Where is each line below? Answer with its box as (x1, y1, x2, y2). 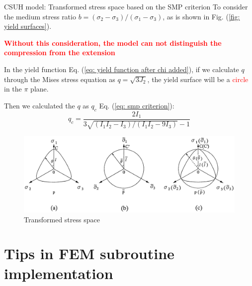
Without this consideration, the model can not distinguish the (4, 37, 222, 48)
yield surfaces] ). (4, 21, 52, 31)
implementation (4, 263, 113, 283)
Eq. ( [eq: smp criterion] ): (99, 100, 174, 110)
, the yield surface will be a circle (147, 74, 249, 84)
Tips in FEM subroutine (4, 243, 174, 264)
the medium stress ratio (4, 11, 76, 21)
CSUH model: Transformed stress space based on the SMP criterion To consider (4, 1, 248, 11)
